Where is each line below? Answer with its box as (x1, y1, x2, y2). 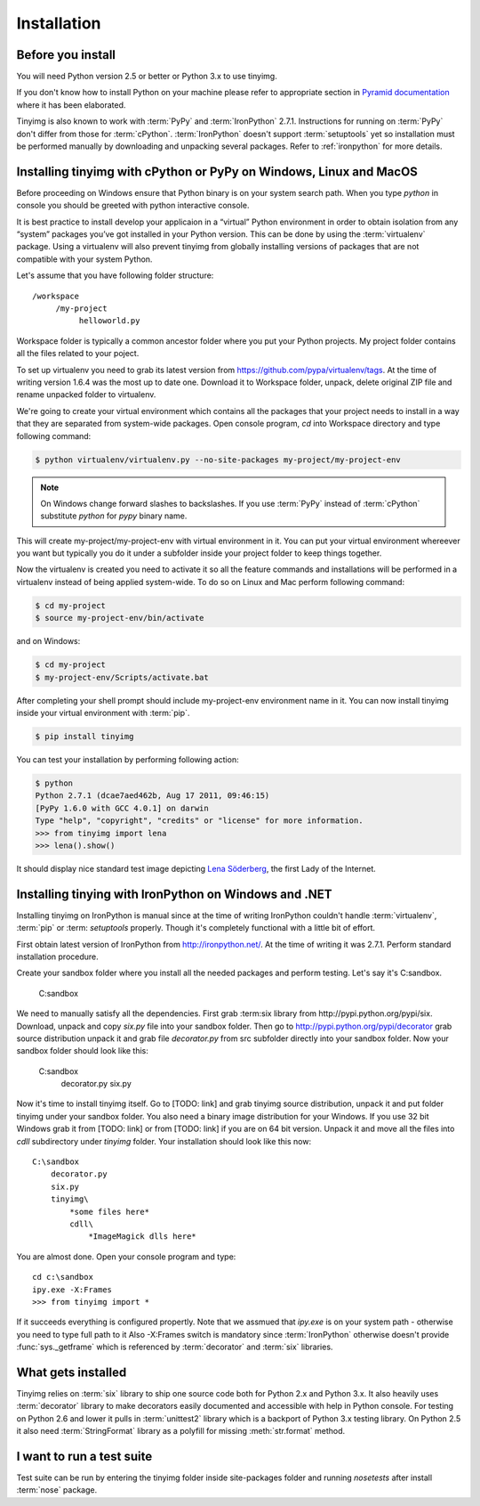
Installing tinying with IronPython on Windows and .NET (16, 886, 332, 901)
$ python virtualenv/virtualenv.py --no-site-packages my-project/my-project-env (35, 454, 402, 465)
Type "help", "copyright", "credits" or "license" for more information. (35, 816, 364, 826)
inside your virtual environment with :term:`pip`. (16, 707, 190, 718)
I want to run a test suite (16, 1449, 153, 1464)
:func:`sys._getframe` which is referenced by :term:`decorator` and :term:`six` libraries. (16, 1341, 333, 1353)
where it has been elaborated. (16, 99, 126, 110)
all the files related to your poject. (16, 348, 140, 359)
